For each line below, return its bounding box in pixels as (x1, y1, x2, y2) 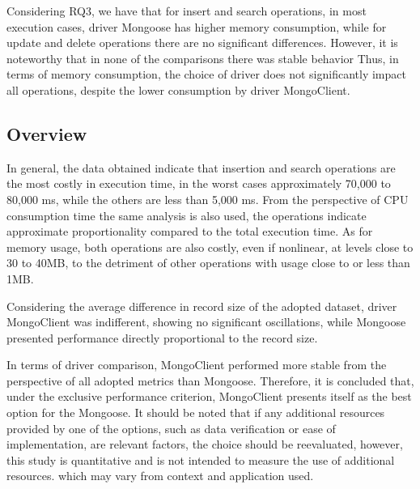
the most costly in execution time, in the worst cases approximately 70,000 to (6, 175, 391, 192)
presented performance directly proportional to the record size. (6, 329, 318, 346)
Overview (6, 121, 87, 146)
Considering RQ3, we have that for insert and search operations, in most (6, 2, 367, 19)
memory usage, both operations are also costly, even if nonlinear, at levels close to (6, 238, 414, 255)
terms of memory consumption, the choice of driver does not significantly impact (6, 66, 406, 83)
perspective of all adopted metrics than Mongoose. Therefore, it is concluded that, (6, 372, 414, 389)
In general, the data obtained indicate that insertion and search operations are (6, 159, 396, 176)
